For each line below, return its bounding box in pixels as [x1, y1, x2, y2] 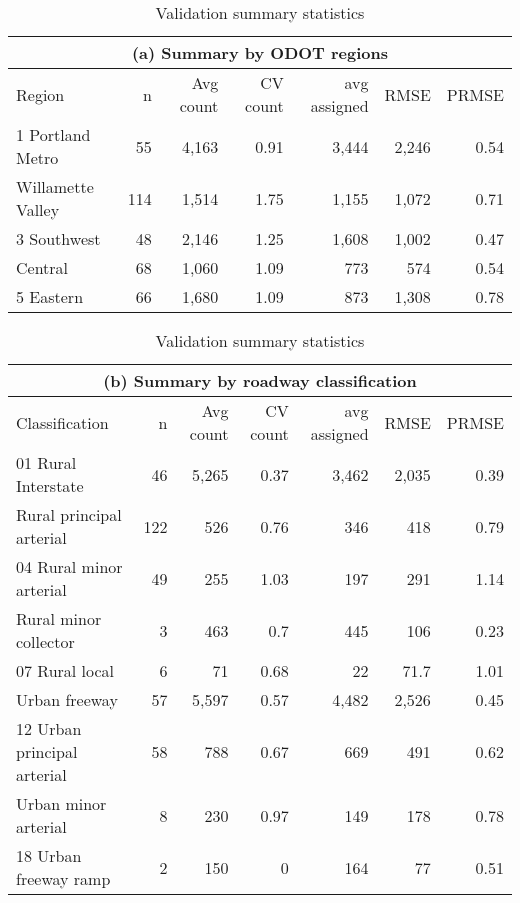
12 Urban [16, 717, 82, 740]
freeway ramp [16, 867, 111, 890]
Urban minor [16, 792, 107, 815]
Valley [16, 198, 60, 221]
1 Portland [16, 123, 91, 146]
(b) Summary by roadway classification [103, 369, 417, 392]
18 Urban [16, 844, 82, 867]
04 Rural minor [16, 555, 123, 578]
